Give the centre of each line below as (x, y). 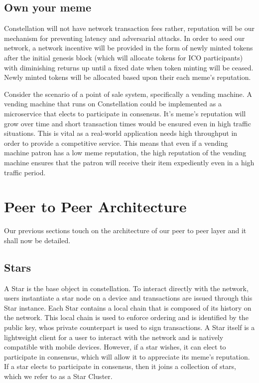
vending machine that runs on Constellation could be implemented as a (113, 104)
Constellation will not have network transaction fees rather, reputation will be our (129, 28)
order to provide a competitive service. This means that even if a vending (116, 143)
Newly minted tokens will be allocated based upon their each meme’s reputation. (128, 77)
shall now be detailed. (37, 240)
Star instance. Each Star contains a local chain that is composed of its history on (128, 307)
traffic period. (25, 172)
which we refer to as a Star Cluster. (58, 376)
